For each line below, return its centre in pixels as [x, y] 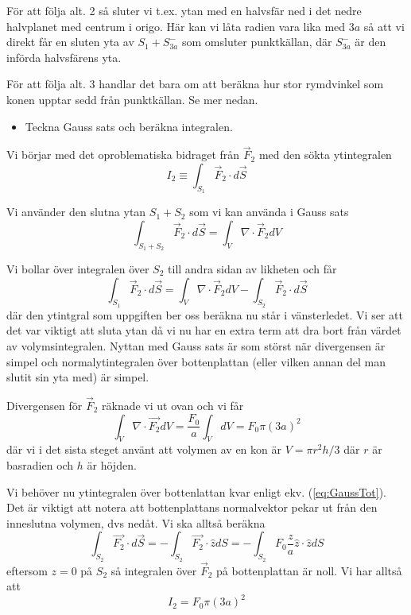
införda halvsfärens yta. [64, 57]
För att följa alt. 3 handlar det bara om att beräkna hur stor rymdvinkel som [195, 84]
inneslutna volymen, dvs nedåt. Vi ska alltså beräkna [136, 522]
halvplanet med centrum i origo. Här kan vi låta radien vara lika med [176, 26]
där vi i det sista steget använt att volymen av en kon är [144, 449]
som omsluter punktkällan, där [257, 42]
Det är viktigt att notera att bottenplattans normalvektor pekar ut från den [192, 507]
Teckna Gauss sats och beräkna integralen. [129, 126]
